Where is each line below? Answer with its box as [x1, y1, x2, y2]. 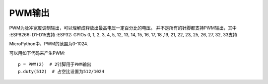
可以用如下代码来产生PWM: [9, 50, 66, 56]
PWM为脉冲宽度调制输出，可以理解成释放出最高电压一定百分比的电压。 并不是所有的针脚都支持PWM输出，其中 [9, 25, 237, 31]
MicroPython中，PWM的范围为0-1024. [9, 41, 89, 47]
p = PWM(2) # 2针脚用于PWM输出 [18, 62, 91, 67]
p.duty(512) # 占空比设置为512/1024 [18, 69, 104, 74]
